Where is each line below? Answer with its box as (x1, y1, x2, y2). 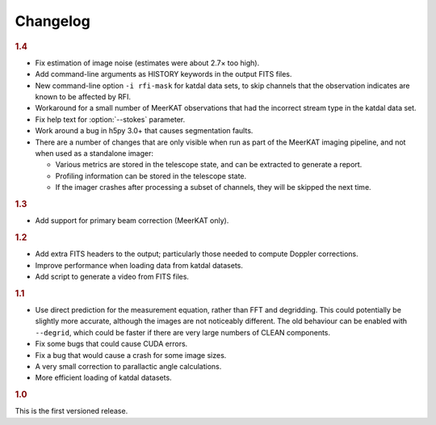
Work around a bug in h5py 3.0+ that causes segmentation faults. (35, 126, 254, 136)
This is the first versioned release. (15, 406, 128, 416)
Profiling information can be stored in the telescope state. (55, 170, 247, 181)
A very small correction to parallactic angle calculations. (35, 361, 222, 371)
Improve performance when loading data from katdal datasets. (35, 260, 244, 270)
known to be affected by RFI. (35, 91, 131, 101)
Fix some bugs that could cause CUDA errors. (35, 339, 188, 349)
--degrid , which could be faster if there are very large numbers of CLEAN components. (35, 327, 331, 337)
